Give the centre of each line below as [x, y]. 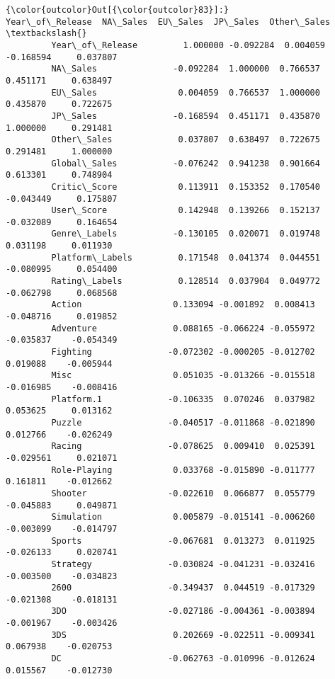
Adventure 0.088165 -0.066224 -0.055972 [183, 328]
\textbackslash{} [46, 34]
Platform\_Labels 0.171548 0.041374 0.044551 [186, 257]
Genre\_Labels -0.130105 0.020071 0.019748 [186, 234]
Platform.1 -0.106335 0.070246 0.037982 [183, 399]
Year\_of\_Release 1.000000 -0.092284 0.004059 [188, 45]
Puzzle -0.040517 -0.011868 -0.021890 [183, 422]
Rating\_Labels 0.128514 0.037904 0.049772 [186, 281]
